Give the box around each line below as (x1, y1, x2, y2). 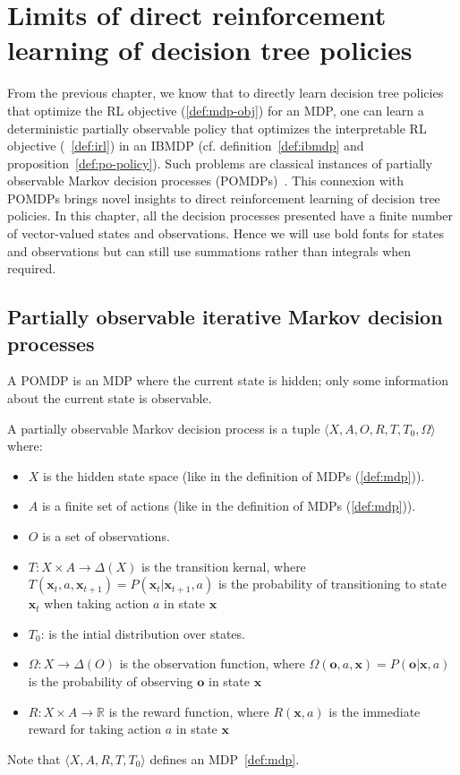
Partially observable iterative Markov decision (7, 303, 443, 331)
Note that (7, 749, 61, 768)
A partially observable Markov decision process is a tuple (7, 418, 320, 437)
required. (7, 259, 56, 278)
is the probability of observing (28, 671, 193, 690)
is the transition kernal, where (141, 556, 306, 575)
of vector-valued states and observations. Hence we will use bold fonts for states (7, 224, 444, 243)
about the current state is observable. (7, 389, 212, 408)
